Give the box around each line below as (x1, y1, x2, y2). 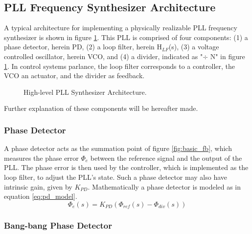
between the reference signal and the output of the (90, 152, 242, 163)
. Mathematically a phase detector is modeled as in (88, 181, 241, 191)
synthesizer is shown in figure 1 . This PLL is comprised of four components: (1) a (4, 32, 248, 42)
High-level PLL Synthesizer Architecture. (23, 86, 147, 97)
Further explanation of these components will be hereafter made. (4, 103, 198, 113)
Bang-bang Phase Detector (4, 219, 112, 231)
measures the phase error (4, 152, 79, 163)
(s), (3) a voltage (168, 42, 219, 52)
